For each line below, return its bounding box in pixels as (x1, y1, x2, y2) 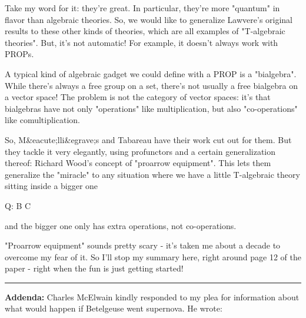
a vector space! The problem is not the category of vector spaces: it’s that (5, 91, 271, 103)
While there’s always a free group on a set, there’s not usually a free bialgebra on (5, 79, 298, 91)
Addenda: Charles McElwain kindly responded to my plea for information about (5, 290, 300, 303)
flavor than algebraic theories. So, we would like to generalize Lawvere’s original (5, 13, 293, 25)
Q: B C (5, 199, 31, 211)
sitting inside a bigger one (5, 180, 98, 192)
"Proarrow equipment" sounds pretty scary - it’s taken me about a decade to (5, 239, 281, 251)
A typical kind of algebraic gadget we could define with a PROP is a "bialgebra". (5, 67, 297, 79)
